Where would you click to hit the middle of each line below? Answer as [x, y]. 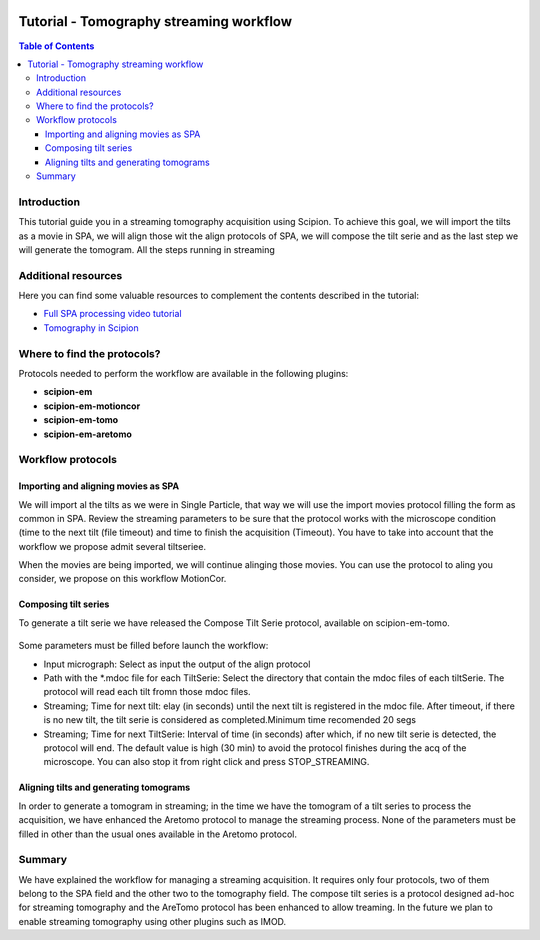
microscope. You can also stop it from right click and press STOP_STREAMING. [206, 762]
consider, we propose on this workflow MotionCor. [122, 579]
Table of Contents [56, 46]
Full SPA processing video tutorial [112, 314]
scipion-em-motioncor [92, 406]
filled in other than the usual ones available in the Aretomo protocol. [157, 834]
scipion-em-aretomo [87, 434]
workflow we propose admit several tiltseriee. [112, 546]
